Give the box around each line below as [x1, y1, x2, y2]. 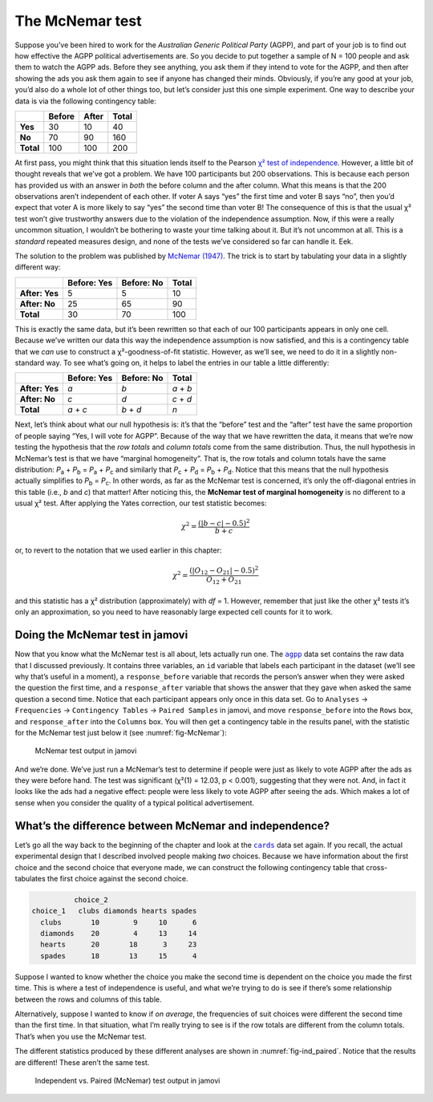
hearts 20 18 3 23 [40, 940, 197, 950]
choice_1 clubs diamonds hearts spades [31, 906, 197, 916]
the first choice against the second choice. [47, 873, 188, 883]
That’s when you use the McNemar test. [14, 1031, 147, 1041]
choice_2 [73, 895, 108, 904]
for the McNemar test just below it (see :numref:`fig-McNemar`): [14, 727, 228, 737]
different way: [14, 262, 61, 272]
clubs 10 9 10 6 [40, 918, 197, 926]
